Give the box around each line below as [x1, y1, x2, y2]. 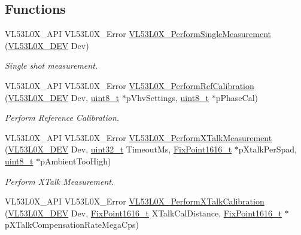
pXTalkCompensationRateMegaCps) [5, 218, 139, 231]
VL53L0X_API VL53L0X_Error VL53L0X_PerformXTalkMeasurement [5, 131, 272, 144]
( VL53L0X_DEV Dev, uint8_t [5, 91, 120, 103]
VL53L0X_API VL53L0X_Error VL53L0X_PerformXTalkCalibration [5, 195, 264, 207]
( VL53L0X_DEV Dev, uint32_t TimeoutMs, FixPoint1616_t [5, 143, 232, 155]
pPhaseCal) [215, 91, 258, 103]
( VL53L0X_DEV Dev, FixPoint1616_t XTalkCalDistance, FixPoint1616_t [5, 206, 282, 219]
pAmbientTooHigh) [40, 154, 111, 167]
